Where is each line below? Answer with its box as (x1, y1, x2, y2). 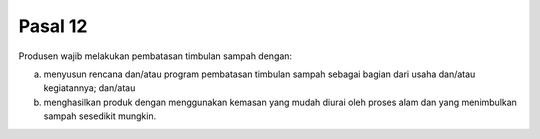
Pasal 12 (18, 15, 88, 37)
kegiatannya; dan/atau (43, 82, 136, 94)
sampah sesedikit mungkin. (43, 110, 157, 122)
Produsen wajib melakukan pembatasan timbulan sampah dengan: (18, 50, 293, 62)
